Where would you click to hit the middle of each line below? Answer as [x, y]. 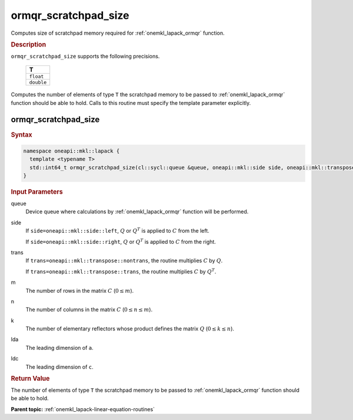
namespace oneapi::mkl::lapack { [71, 151]
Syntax [21, 134]
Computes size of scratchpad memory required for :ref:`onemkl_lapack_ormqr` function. [118, 33]
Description [29, 44]
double [38, 82]
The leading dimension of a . [59, 348]
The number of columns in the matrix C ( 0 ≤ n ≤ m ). [89, 310]
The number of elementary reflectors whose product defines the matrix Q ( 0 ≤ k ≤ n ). [130, 329]
